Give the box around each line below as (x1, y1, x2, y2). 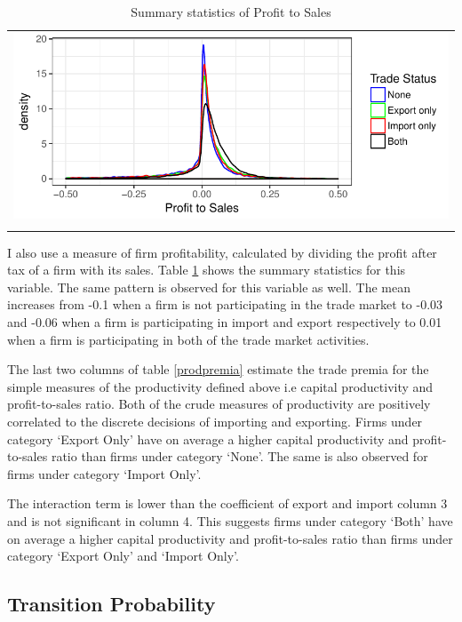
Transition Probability (7, 590, 216, 618)
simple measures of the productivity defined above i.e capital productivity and (7, 377, 434, 395)
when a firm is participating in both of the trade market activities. (7, 330, 370, 348)
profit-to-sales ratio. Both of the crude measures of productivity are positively (7, 395, 431, 413)
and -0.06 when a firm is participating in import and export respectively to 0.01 (7, 312, 442, 331)
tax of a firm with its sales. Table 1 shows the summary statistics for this (7, 260, 406, 279)
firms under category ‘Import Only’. (7, 464, 202, 482)
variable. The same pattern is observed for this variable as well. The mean (7, 277, 410, 296)
